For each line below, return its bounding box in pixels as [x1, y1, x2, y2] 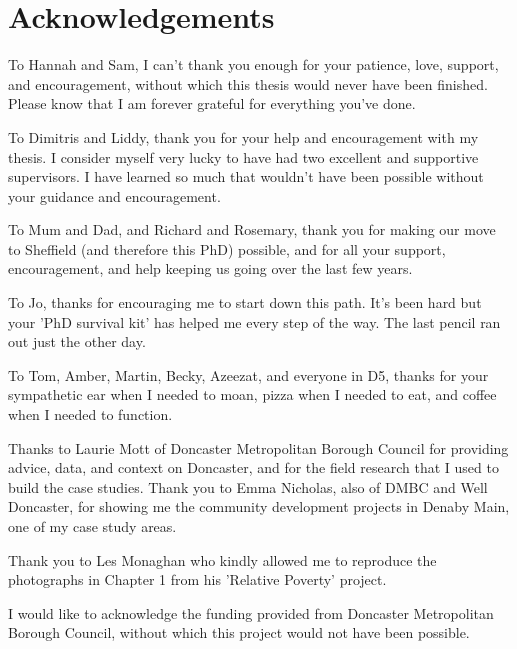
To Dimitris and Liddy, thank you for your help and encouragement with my [8, 126, 479, 147]
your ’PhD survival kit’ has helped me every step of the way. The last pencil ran [8, 311, 501, 332]
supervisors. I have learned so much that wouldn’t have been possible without [8, 166, 484, 187]
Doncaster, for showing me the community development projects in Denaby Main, [8, 496, 510, 517]
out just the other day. [8, 331, 146, 352]
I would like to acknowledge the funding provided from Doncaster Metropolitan [8, 602, 494, 623]
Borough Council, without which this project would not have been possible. [8, 622, 470, 643]
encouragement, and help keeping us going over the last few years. [8, 258, 413, 279]
